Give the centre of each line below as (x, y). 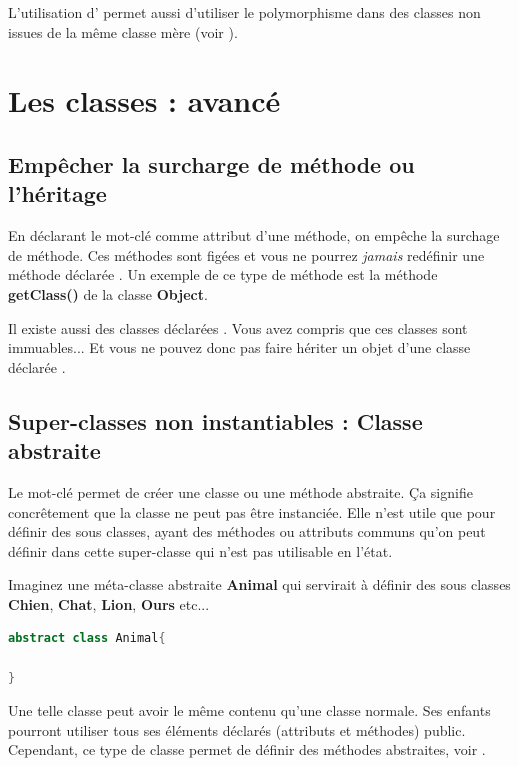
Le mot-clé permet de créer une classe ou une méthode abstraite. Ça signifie (240, 491)
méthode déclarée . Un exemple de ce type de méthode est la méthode (223, 274)
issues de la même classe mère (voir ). (123, 31)
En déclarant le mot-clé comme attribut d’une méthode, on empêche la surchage (254, 235)
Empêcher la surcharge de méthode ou (211, 163)
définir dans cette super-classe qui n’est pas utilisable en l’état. (200, 550)
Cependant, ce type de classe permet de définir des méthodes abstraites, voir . (247, 749)
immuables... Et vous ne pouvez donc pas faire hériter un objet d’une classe (239, 347)
